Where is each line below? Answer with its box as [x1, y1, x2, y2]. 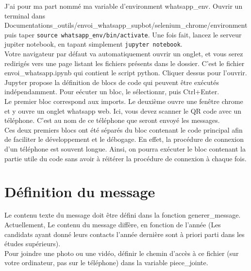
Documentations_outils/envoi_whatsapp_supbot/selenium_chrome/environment [4, 20, 248, 30]
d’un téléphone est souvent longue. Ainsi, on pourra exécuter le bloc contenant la [4, 144, 246, 154]
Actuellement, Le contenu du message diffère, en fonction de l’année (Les [4, 219, 221, 229]
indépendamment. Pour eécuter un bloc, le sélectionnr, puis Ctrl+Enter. [4, 86, 219, 97]
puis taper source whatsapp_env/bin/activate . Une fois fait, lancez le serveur [4, 29, 242, 39]
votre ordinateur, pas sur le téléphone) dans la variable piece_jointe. [4, 257, 208, 268]
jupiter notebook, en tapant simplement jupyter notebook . [4, 39, 183, 49]
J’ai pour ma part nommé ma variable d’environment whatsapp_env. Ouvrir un [4, 1, 243, 11]
